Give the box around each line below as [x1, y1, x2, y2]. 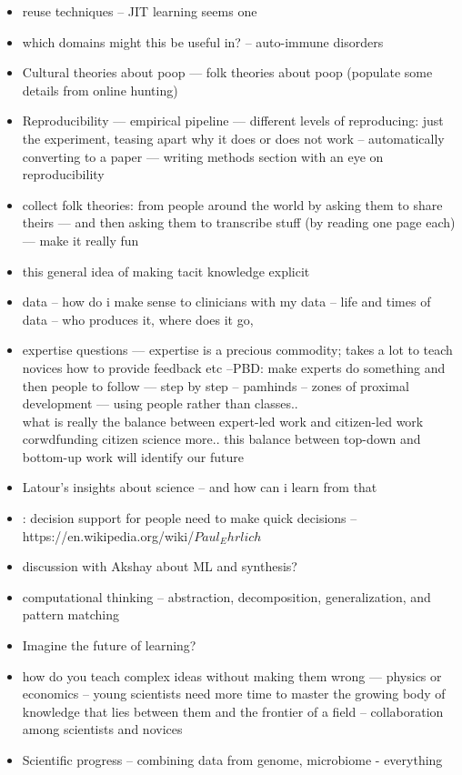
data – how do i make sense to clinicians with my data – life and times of [22, 292, 431, 311]
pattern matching [22, 605, 120, 624]
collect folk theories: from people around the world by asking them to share [22, 195, 443, 214]
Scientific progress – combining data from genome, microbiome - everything [22, 750, 443, 769]
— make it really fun [22, 230, 139, 249]
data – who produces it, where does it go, [22, 309, 254, 328]
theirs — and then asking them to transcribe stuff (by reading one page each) [22, 213, 456, 232]
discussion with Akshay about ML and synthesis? [22, 557, 297, 576]
